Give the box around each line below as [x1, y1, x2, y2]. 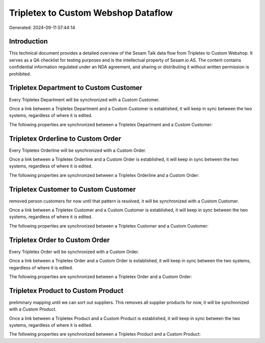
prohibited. [9, 71, 31, 77]
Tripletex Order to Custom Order [9, 236, 110, 244]
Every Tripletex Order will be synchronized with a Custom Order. [9, 249, 139, 255]
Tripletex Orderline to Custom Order [9, 134, 121, 143]
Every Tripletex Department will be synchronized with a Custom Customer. [9, 96, 159, 103]
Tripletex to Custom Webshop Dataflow [9, 7, 173, 18]
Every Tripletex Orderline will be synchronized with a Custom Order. [9, 147, 147, 153]
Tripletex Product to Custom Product [9, 286, 124, 295]
